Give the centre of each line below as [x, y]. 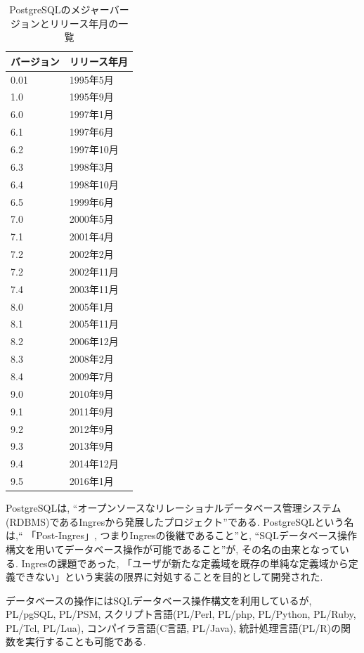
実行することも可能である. [85, 641]
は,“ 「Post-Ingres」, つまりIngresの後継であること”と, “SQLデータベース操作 [181, 535]
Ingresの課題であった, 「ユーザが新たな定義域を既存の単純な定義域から [185, 563]
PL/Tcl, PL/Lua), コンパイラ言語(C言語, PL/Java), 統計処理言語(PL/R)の [173, 627]
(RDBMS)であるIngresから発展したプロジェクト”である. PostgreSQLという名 [180, 521]
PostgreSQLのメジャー [59, 9]
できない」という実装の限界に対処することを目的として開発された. [169, 577]
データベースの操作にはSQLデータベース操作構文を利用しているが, [159, 600]
